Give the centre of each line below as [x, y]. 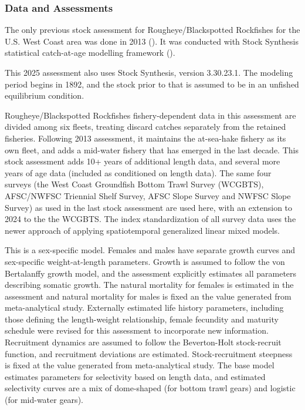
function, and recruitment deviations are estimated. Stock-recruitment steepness [149, 353]
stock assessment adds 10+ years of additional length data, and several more [143, 161]
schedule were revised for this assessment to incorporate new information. [137, 330]
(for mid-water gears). [44, 400]
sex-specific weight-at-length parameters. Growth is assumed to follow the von [145, 261]
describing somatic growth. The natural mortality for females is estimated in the [149, 285]
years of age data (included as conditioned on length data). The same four [138, 172]
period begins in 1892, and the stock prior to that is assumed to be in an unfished [152, 84]
